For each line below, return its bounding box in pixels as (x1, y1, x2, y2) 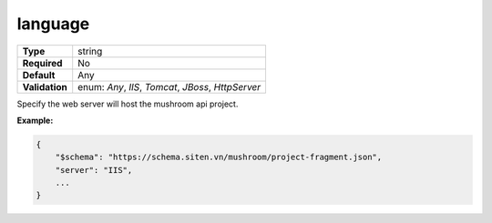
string (77, 45, 103, 57)
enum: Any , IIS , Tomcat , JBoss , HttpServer (77, 80, 261, 93)
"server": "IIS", (55, 165, 133, 175)
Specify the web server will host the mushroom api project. (16, 98, 239, 109)
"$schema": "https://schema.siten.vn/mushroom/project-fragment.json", (55, 152, 383, 163)
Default (22, 68, 56, 81)
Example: (16, 115, 54, 126)
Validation (22, 80, 68, 93)
